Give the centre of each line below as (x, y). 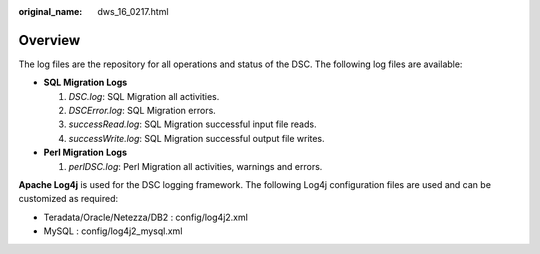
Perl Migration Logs (85, 152)
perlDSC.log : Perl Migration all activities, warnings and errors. (195, 166)
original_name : (50, 11)
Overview (49, 40)
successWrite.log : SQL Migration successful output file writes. (196, 138)
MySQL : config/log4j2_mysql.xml (113, 231)
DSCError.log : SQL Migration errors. (142, 111)
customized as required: (68, 199)
